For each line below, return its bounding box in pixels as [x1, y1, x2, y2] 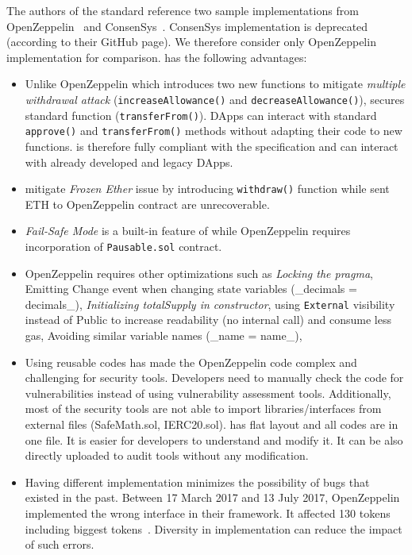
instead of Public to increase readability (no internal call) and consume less [25, 311, 391, 328]
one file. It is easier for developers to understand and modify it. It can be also [25, 431, 403, 448]
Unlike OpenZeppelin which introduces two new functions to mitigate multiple [25, 75, 406, 92]
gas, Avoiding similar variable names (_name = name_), [25, 327, 302, 344]
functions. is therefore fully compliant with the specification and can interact [25, 137, 399, 154]
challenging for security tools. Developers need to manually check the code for [25, 369, 404, 386]
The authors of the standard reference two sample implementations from [6, 2, 359, 18]
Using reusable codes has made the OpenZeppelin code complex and [25, 353, 357, 370]
